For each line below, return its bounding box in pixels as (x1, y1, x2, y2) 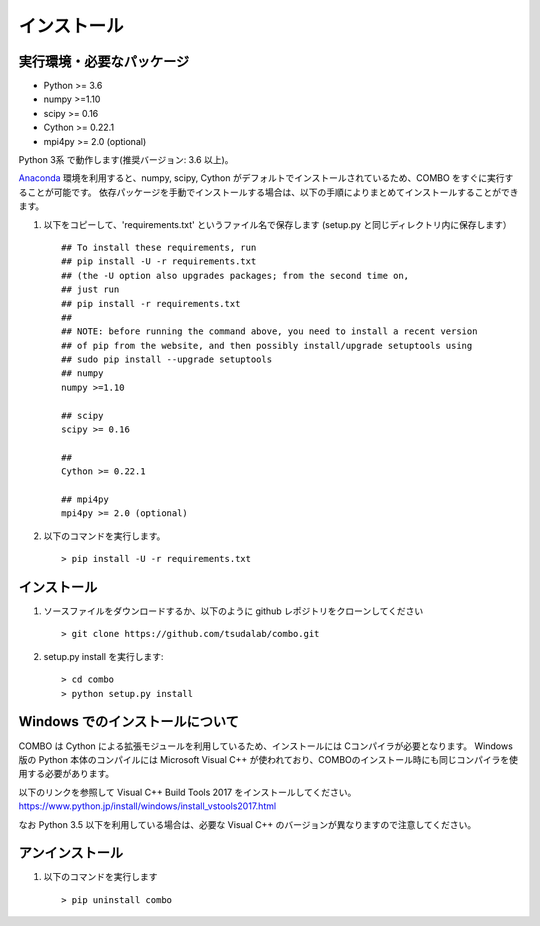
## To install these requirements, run (61, 241, 257, 253)
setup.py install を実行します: (43, 650, 164, 662)
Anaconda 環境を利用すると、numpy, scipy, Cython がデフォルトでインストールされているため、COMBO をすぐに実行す (18, 172, 514, 184)
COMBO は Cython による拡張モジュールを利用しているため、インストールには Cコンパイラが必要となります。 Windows (18, 740, 514, 752)
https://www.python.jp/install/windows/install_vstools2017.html (18, 800, 277, 812)
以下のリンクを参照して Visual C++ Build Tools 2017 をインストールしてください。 (18, 786, 357, 798)
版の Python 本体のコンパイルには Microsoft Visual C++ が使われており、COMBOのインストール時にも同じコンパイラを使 (18, 753, 519, 765)
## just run (61, 284, 120, 295)
